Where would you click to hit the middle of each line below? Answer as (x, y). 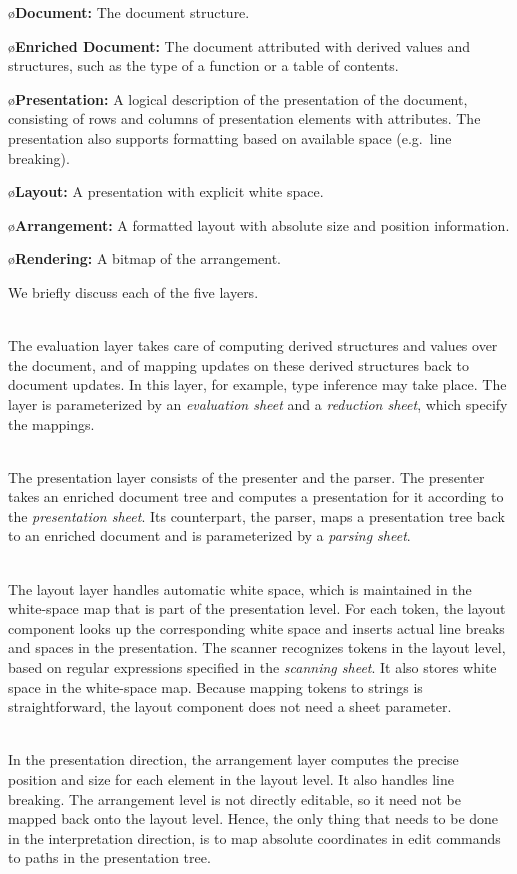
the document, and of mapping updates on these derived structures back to (238, 364)
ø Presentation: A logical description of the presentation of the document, (238, 98)
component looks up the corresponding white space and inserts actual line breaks (256, 627)
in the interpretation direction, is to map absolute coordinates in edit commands (254, 837)
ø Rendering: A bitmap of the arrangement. (144, 258)
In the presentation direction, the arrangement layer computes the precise (233, 759)
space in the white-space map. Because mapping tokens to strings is (215, 686)
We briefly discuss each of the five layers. (133, 291)
